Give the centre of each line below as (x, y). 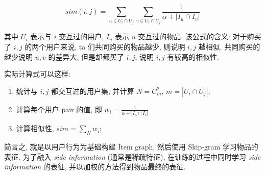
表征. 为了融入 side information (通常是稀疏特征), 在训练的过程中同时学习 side (132, 156)
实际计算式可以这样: (37, 74)
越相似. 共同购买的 (229, 47)
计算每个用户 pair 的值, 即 (59, 109)
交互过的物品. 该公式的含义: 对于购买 (200, 36)
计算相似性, (35, 128)
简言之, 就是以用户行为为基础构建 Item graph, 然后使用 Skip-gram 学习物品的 (131, 146)
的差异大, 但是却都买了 (86, 56)
